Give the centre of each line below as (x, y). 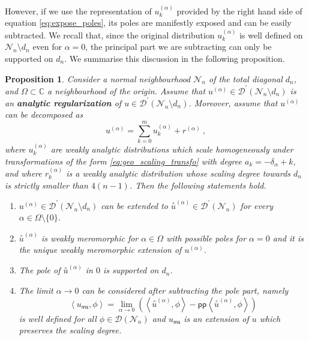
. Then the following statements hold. (198, 185)
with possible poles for (206, 238)
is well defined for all (58, 318)
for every (257, 205)
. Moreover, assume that (233, 102)
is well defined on (271, 35)
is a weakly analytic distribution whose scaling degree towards (178, 173)
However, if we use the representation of (78, 11)
